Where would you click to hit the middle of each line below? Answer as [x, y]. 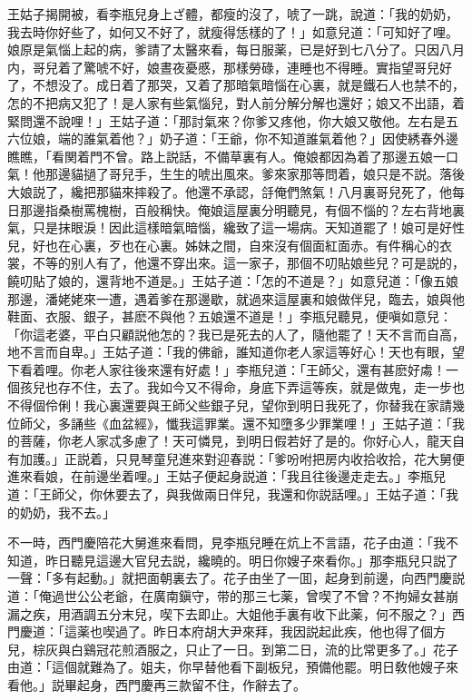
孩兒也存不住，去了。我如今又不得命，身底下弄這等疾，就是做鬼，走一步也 [242, 387]
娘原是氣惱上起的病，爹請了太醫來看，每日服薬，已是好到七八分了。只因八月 [236, 49]
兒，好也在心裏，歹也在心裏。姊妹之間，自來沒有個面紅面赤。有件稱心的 [223, 245]
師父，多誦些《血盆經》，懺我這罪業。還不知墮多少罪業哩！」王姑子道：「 [236, 423]
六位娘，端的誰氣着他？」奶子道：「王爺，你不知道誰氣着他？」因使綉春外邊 [233, 138]
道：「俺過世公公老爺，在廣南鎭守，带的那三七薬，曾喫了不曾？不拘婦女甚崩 [233, 596]
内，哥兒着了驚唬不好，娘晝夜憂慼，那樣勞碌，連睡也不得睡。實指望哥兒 [223, 67]
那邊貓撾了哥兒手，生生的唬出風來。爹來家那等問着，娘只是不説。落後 [255, 174]
